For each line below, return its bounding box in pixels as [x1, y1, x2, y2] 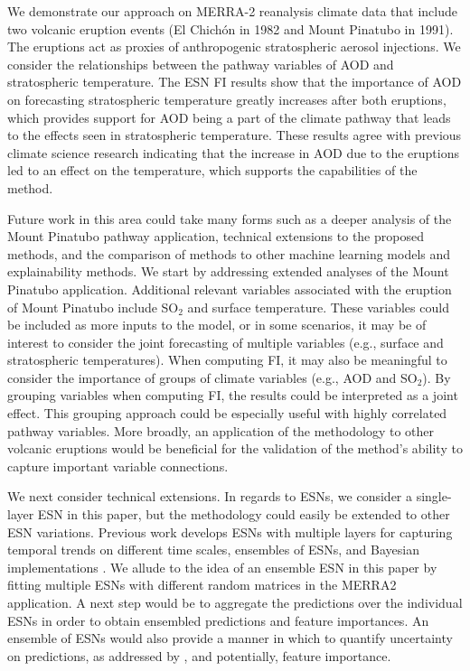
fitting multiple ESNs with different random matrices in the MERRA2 [7, 575, 397, 594]
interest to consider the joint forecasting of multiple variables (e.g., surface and [7, 332, 444, 351]
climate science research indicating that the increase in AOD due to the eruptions [7, 143, 459, 162]
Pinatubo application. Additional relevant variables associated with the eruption [7, 279, 452, 298]
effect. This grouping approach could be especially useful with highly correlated [7, 404, 447, 423]
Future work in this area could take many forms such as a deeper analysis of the [7, 209, 452, 228]
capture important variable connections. [7, 456, 229, 475]
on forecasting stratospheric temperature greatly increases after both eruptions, [7, 89, 446, 108]
